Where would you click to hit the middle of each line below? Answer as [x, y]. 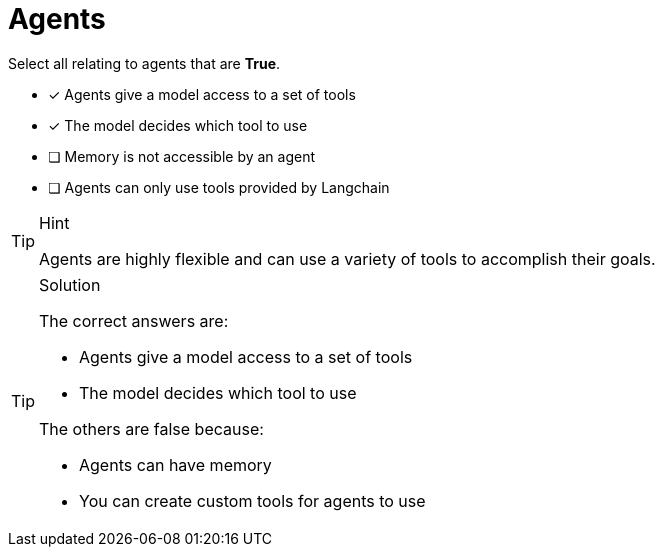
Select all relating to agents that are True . [144, 63]
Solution [70, 284]
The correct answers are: [134, 320]
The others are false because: [151, 428]
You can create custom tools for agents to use [252, 500]
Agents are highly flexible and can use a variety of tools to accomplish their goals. [347, 258]
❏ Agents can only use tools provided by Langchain [219, 187]
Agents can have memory [175, 464]
